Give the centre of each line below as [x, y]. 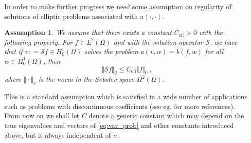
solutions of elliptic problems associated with [71, 16]
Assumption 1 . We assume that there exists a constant [88, 32]
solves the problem [111, 51]
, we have [224, 42]
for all [214, 51]
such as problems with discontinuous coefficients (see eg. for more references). [120, 106]
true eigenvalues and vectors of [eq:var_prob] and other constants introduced [119, 125]
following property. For [38, 42]
